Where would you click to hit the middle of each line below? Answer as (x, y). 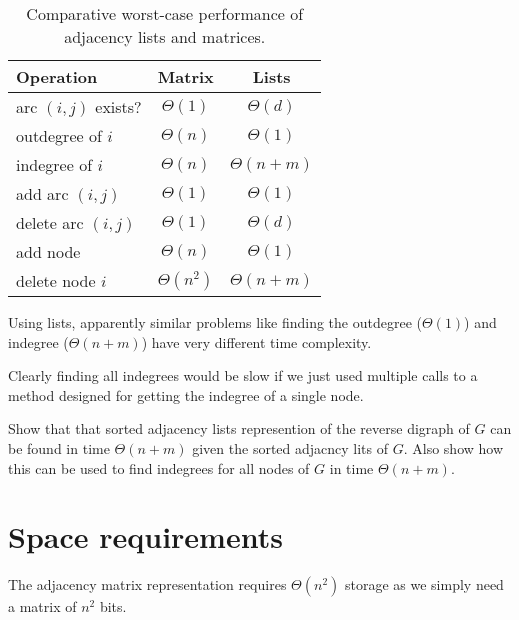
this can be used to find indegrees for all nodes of (159, 467)
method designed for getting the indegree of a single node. (186, 394)
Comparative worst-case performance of (165, 13)
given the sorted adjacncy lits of (290, 447)
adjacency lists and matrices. (165, 36)
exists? (118, 106)
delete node (56, 280)
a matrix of (42, 606)
